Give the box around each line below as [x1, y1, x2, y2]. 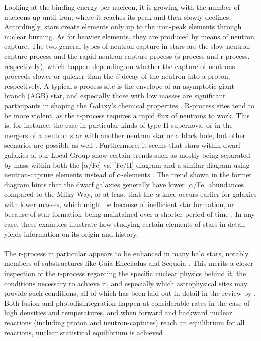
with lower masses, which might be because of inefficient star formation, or [4, 198, 234, 209]
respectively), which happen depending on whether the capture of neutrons [4, 60, 235, 71]
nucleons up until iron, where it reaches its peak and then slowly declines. [4, 11, 231, 22]
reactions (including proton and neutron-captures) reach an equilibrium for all [4, 317, 245, 327]
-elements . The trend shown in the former [121, 169, 252, 180]
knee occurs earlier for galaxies [162, 189, 257, 199]
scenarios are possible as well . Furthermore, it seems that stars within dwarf [4, 140, 241, 150]
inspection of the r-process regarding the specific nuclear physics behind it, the [4, 268, 246, 279]
